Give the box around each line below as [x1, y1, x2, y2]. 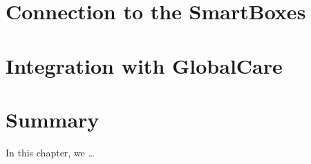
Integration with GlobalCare [6, 51, 283, 79]
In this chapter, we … [6, 145, 95, 159]
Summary [6, 105, 100, 133]
